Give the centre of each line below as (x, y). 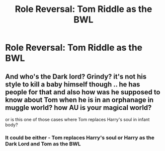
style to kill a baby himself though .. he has (73, 84)
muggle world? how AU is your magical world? (78, 108)
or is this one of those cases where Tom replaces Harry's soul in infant (78, 119)
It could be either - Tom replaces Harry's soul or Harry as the (80, 138)
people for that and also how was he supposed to (83, 92)
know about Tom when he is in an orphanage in (80, 100)
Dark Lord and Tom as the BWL (43, 144)
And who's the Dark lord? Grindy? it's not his (76, 76)
